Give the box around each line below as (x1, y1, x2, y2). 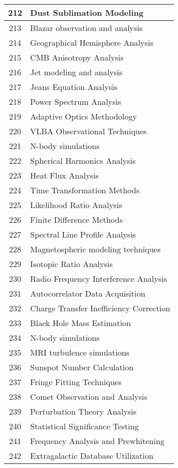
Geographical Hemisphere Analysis (30, 37, 154, 48)
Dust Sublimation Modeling (30, 7, 144, 18)
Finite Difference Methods (30, 214, 123, 225)
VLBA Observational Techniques (30, 125, 147, 137)
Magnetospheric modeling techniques (30, 243, 161, 255)
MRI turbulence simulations (30, 346, 130, 358)
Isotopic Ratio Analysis (30, 258, 113, 270)
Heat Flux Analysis (30, 169, 99, 181)
